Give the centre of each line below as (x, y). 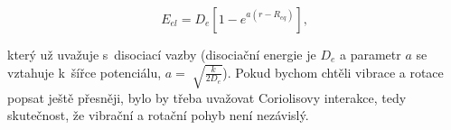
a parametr (371, 54)
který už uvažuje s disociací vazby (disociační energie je (162, 54)
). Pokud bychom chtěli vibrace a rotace (333, 72)
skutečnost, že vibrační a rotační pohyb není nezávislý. (158, 115)
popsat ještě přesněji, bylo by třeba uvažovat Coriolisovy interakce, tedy (207, 97)
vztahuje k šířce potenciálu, (85, 72)
